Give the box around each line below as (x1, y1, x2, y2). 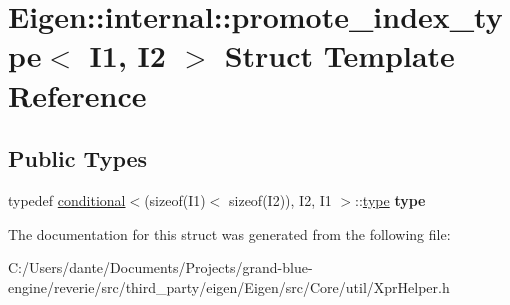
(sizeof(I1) (144, 189, 206, 210)
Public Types (8, 143, 148, 174)
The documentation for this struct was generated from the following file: (8, 223, 451, 244)
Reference (8, 74, 147, 115)
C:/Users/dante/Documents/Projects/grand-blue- (8, 257, 313, 278)
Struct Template (224, 35, 455, 76)
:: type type (355, 189, 426, 210)
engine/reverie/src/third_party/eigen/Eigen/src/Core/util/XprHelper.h (8, 276, 450, 297)
